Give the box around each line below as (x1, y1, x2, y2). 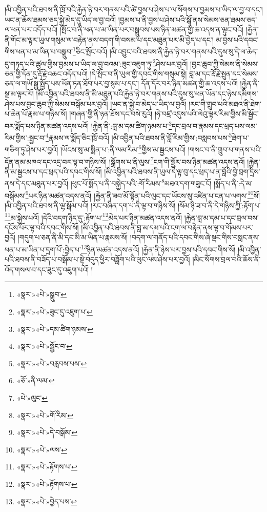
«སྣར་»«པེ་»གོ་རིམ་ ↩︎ (16, 409, 73, 420)
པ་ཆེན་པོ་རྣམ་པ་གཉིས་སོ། (5, 108, 67, 119)
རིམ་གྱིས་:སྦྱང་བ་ (5, 132, 46, 143)
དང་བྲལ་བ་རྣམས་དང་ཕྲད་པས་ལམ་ (172, 120, 257, 131)
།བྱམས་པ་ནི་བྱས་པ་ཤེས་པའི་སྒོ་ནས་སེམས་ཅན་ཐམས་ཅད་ (118, 14, 257, 25)
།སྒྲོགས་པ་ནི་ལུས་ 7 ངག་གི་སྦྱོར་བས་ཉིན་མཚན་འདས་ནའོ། (109, 154, 245, 167)
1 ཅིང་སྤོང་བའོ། (72, 45, 108, 57)
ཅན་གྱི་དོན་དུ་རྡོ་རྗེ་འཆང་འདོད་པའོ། (5, 68, 88, 78)
